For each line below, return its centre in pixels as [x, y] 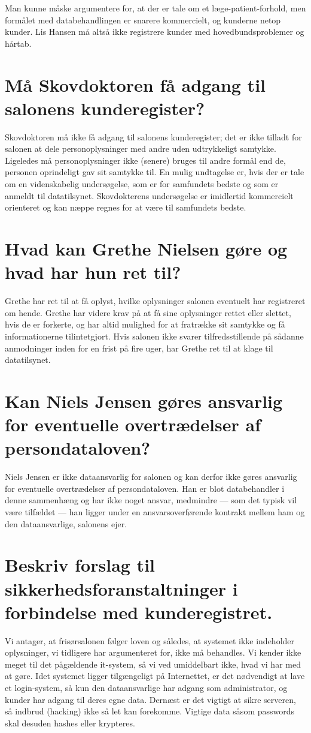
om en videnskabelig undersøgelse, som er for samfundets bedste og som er [142, 184]
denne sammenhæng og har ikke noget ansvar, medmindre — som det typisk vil [151, 500]
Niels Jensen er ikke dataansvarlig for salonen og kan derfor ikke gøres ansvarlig [151, 477]
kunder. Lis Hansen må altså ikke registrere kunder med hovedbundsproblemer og [155, 31]
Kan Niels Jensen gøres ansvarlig [144, 400]
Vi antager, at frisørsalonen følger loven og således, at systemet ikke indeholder [150, 640]
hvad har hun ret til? [93, 272]
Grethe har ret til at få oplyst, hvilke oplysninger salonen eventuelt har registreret [155, 301]
